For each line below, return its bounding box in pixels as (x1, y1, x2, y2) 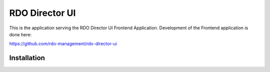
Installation (9, 54, 45, 62)
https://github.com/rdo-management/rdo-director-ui (9, 41, 117, 47)
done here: (9, 31, 32, 37)
